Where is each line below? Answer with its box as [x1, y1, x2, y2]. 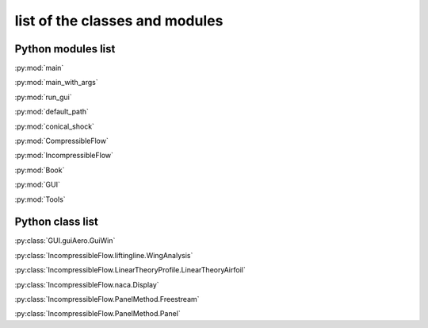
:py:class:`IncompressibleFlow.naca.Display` [14, 280, 159, 289]
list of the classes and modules [14, 12, 224, 29]
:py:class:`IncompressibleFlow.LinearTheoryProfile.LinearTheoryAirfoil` [14, 265, 246, 275]
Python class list [14, 215, 98, 229]
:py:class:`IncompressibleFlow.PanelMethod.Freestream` [14, 295, 200, 304]
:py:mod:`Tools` [14, 195, 67, 204]
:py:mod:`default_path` [14, 107, 89, 117]
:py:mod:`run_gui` [14, 92, 72, 102]
